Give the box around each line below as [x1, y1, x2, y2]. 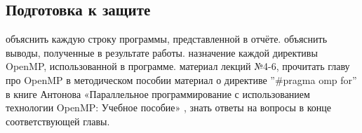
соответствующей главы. [6, 113, 110, 128]
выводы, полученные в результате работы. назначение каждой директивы [6, 45, 318, 59]
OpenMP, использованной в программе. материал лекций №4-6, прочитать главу [6, 59, 350, 73]
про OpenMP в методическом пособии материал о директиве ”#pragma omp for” [6, 72, 357, 87]
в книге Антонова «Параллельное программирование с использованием [6, 86, 310, 101]
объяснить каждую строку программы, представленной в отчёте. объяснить [6, 31, 328, 46]
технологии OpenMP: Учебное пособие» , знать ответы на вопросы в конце [6, 100, 332, 115]
